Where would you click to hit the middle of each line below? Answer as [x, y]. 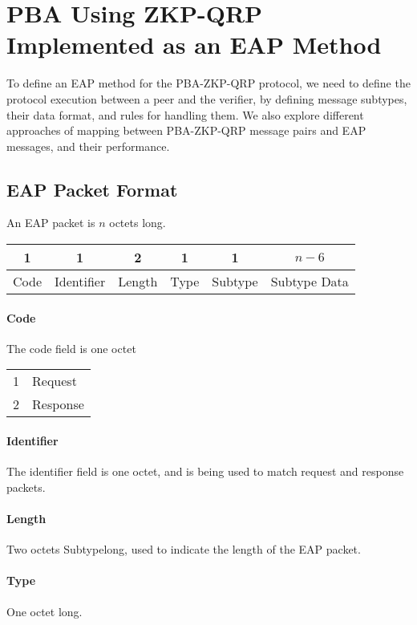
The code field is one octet [71, 348]
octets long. [138, 223]
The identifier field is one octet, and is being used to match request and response [205, 471]
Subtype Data [310, 282]
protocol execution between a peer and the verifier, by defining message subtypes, [207, 98]
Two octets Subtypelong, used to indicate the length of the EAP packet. [184, 549]
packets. [26, 487]
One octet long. [45, 611]
